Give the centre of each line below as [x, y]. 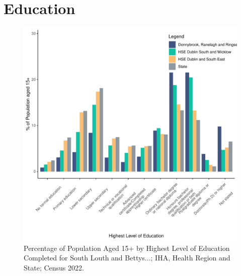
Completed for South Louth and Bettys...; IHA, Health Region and [127, 258]
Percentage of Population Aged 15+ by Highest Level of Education [127, 248]
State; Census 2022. [54, 267]
